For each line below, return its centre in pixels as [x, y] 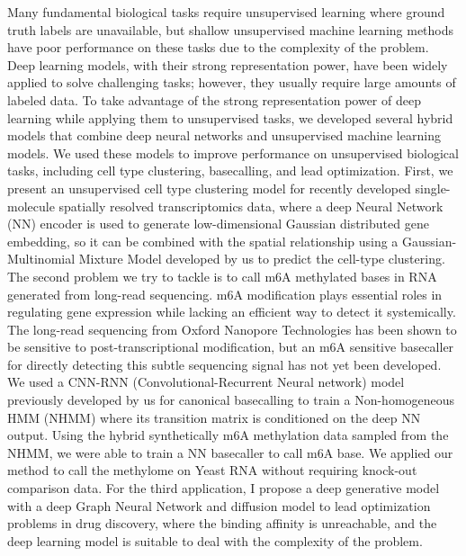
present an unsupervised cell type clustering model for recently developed [209, 188]
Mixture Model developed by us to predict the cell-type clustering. [262, 259]
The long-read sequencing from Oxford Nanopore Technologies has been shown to [232, 329]
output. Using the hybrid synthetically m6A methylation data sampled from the [228, 435]
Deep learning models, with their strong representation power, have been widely [228, 64]
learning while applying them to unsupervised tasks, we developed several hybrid [230, 117]
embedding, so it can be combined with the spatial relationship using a [203, 241]
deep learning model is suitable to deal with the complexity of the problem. [215, 540]
